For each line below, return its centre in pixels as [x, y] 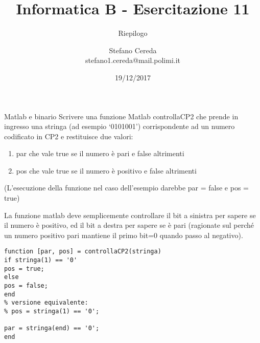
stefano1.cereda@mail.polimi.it [133, 60]
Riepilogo [133, 33]
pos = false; [26, 286]
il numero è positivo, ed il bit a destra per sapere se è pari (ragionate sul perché [129, 225]
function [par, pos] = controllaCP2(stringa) [83, 252]
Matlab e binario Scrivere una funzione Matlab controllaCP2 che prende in [121, 116]
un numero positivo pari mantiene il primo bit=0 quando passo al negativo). [124, 235]
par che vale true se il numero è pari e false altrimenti [100, 153]
